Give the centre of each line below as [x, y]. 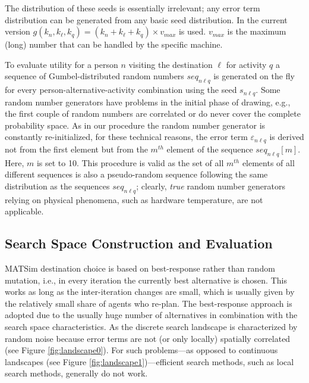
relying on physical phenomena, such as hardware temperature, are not [134, 199]
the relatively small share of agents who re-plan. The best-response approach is [149, 303]
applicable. [24, 211]
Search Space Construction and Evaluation [139, 243]
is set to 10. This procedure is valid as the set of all [130, 162]
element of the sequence [210, 149]
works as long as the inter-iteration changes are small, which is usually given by [150, 292]
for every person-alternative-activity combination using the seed [121, 90]
